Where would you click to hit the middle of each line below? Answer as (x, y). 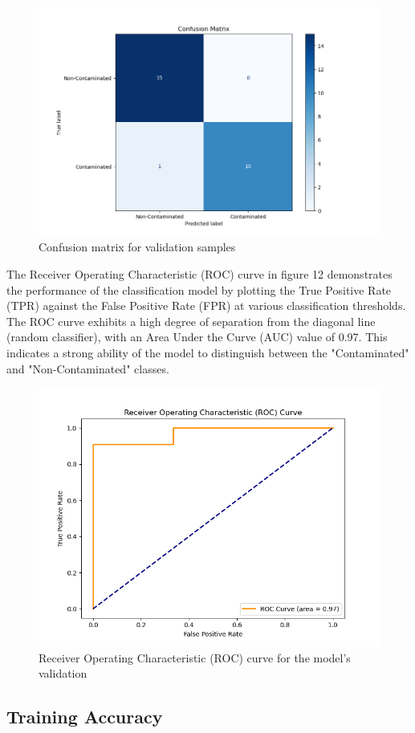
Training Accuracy (85, 717)
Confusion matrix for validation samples (137, 247)
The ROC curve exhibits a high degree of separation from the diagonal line (191, 321)
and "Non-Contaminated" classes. (88, 368)
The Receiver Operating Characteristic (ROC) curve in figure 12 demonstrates (199, 274)
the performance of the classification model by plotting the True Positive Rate (199, 289)
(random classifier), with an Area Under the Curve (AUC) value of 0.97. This (197, 337)
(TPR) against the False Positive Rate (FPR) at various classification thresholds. (206, 305)
